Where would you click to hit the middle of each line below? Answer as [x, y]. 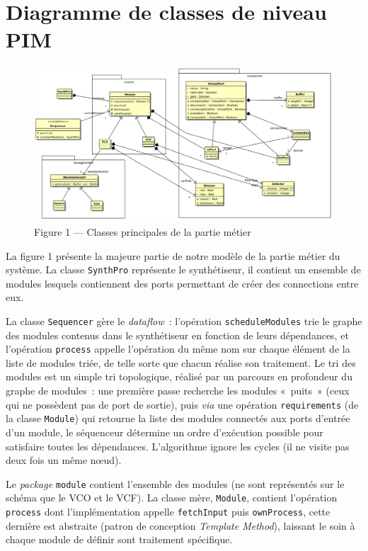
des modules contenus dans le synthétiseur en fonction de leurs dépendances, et [177, 335]
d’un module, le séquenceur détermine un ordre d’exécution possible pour [165, 432]
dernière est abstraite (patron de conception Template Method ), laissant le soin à [180, 525]
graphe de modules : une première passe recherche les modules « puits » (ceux [178, 391]
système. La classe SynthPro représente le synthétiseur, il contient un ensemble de [183, 269]
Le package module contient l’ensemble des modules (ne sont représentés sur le [175, 483]
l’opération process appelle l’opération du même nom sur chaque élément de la [178, 349]
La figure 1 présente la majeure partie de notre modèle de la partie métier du [173, 255]
